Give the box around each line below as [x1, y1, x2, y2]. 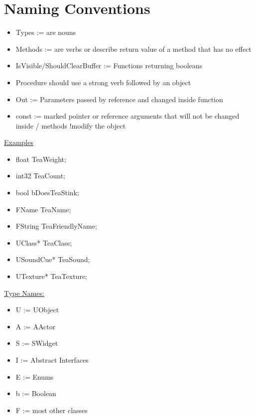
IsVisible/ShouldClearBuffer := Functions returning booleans [15, 60, 203, 71]
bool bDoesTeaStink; [15, 187, 79, 198]
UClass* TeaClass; [15, 237, 72, 248]
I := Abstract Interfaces [15, 355, 89, 365]
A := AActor [15, 321, 56, 331]
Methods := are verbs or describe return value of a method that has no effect [15, 43, 252, 54]
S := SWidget [15, 338, 58, 348]
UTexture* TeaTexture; [15, 271, 87, 281]
